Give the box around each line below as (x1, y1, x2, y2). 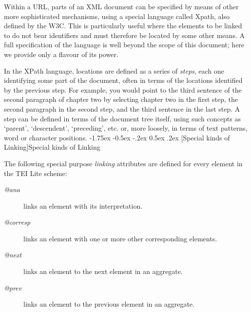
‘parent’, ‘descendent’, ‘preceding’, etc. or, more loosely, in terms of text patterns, (4, 123, 248, 133)
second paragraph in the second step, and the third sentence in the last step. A (4, 103, 240, 114)
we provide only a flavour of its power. (4, 49, 118, 59)
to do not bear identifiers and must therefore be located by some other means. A (4, 30, 245, 40)
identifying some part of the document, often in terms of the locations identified (4, 75, 243, 85)
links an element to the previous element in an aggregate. (23, 299, 194, 309)
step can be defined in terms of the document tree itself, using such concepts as (4, 113, 241, 123)
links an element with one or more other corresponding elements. (23, 233, 217, 243)
